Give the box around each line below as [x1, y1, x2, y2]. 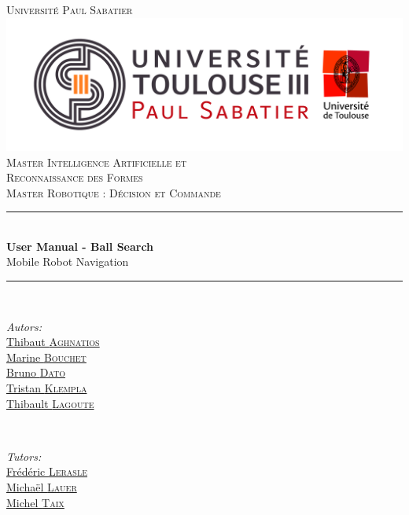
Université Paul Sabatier [6, 2, 133, 17]
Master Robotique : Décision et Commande [6, 184, 221, 200]
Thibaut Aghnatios [6, 333, 100, 350]
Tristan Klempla [6, 380, 87, 396]
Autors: [6, 318, 42, 334]
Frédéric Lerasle [6, 463, 87, 480]
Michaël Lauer [6, 479, 77, 495]
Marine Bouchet [6, 348, 87, 365]
